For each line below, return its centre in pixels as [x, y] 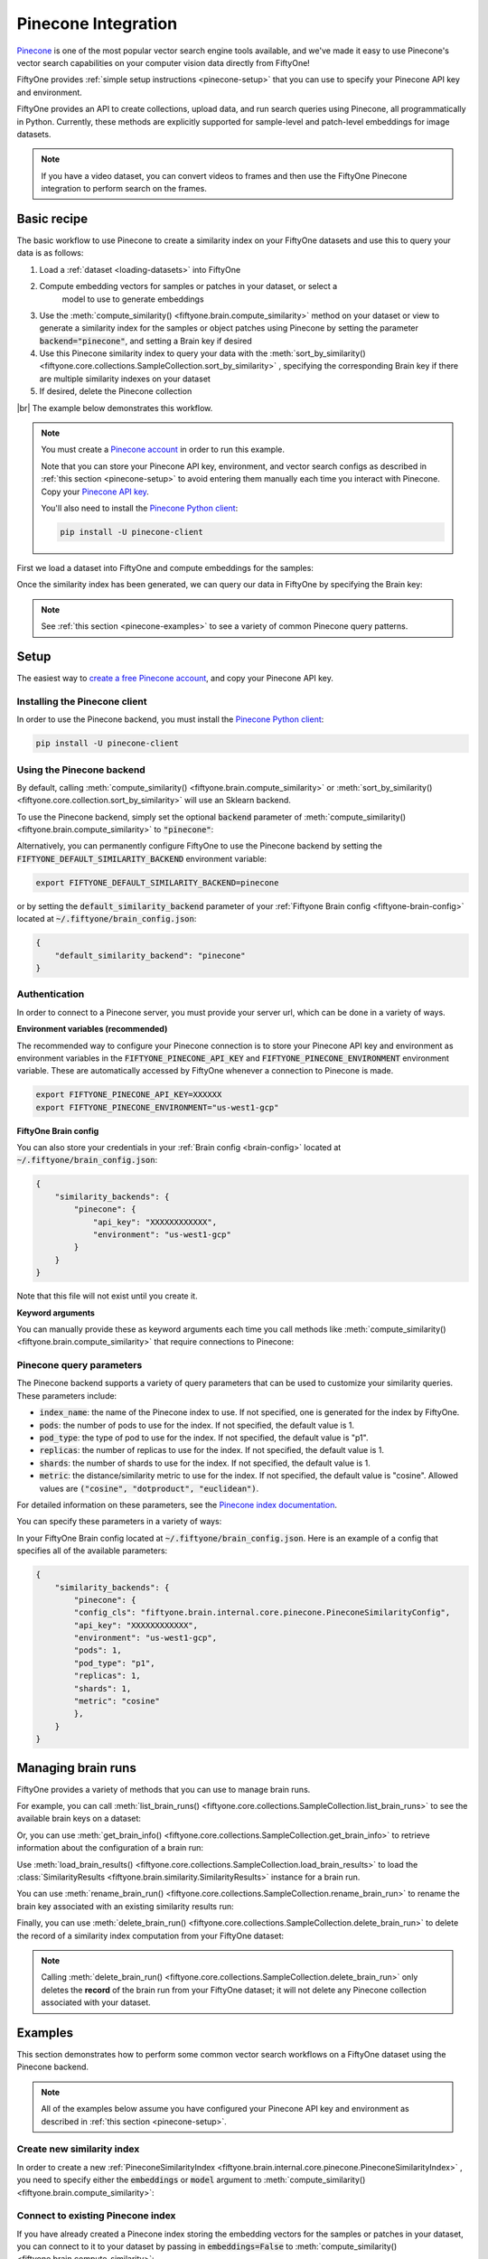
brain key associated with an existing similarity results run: [125, 1906]
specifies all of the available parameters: [92, 1551]
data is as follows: [50, 253]
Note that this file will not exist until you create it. [107, 1296]
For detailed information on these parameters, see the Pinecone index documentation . [177, 1504]
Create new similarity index [78, 2149]
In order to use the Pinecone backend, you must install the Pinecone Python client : [170, 719]
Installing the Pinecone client [82, 701]
